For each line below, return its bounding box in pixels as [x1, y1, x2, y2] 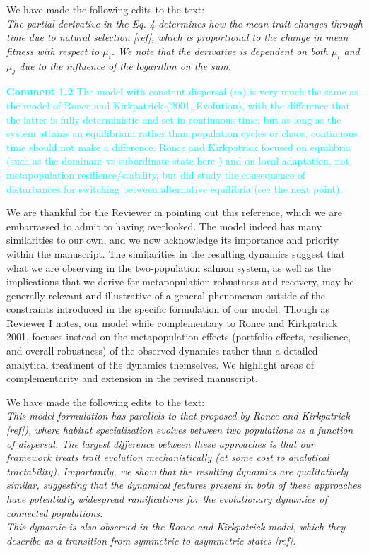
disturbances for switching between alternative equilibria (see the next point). [6, 181, 343, 196]
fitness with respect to [6, 43, 100, 58]
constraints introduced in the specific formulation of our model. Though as [6, 302, 330, 316]
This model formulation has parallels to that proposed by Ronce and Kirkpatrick [6, 408, 350, 423]
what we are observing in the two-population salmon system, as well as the [6, 260, 331, 275]
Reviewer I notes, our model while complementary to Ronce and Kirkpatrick [6, 315, 338, 330]
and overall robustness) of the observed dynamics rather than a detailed [6, 343, 318, 358]
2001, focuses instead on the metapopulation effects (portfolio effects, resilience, [6, 329, 351, 344]
